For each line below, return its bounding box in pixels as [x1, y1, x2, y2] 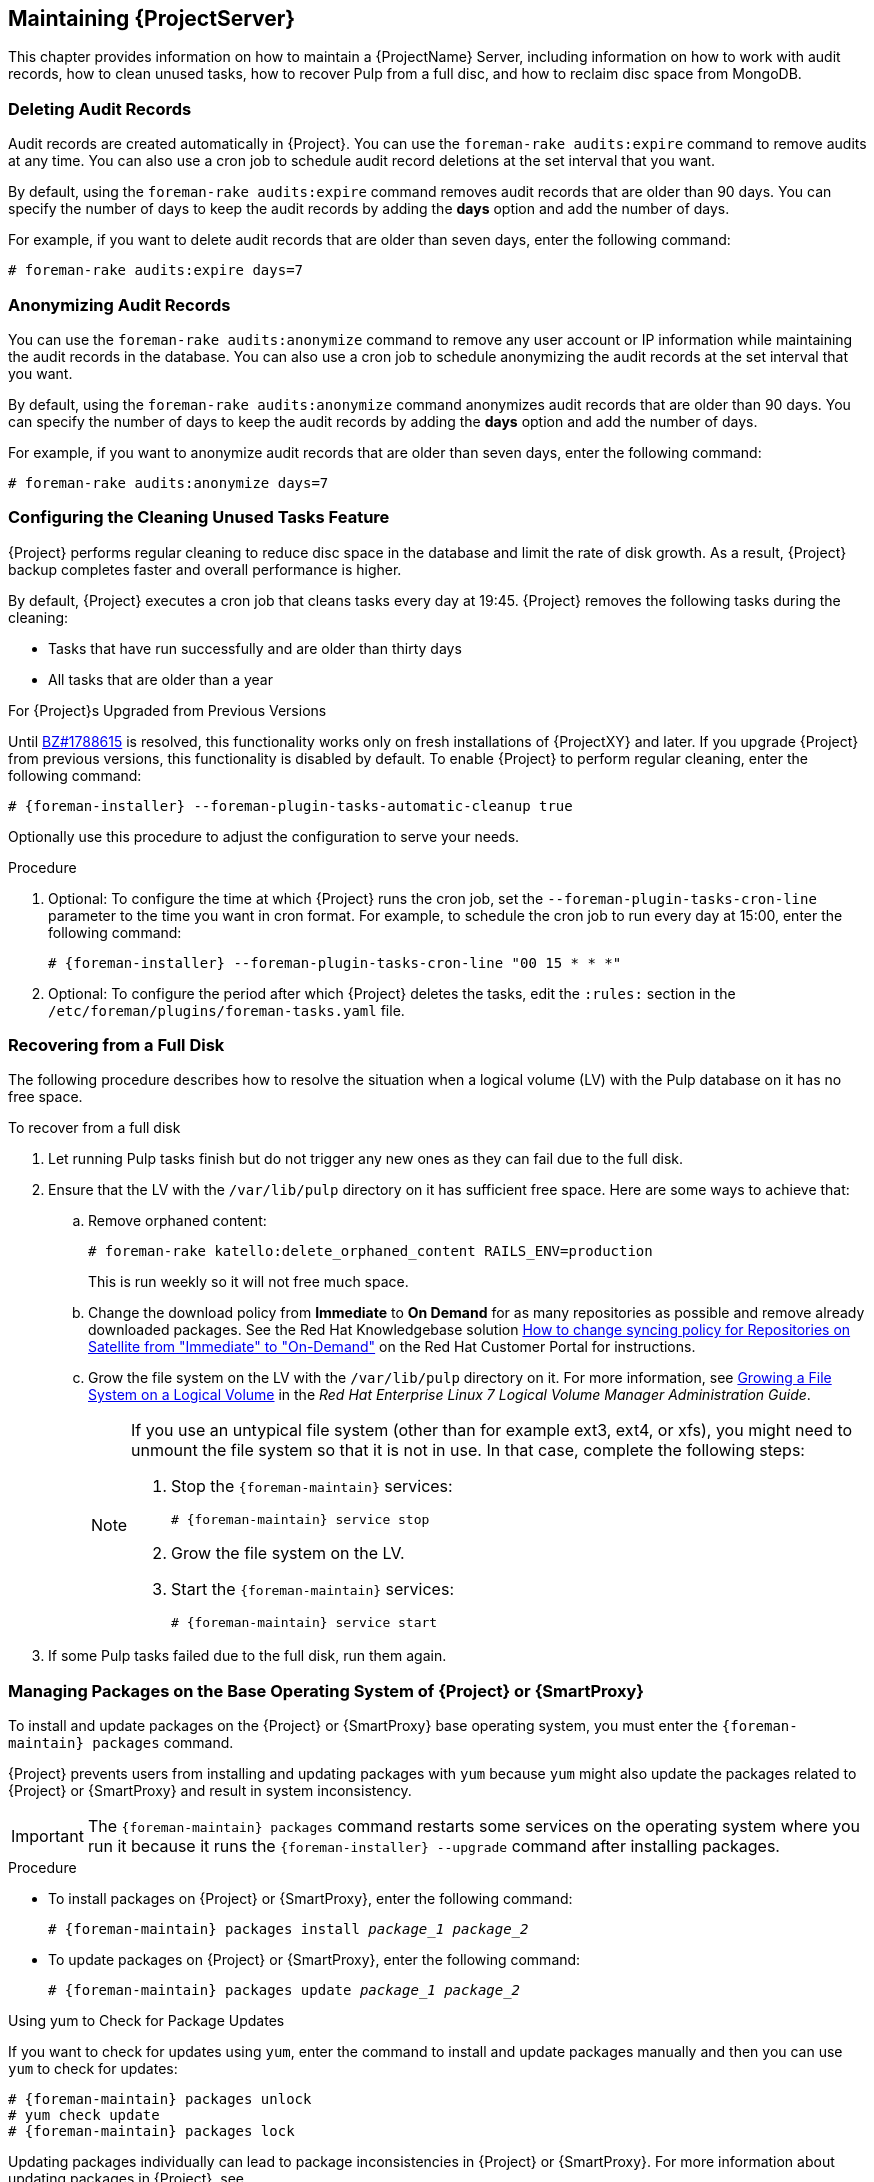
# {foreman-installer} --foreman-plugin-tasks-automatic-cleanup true [8, 797, 573, 814]
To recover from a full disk [8, 1119, 181, 1137]
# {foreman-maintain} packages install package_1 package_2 [48, 1921, 529, 1938]
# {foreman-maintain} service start [171, 1615, 438, 1631]
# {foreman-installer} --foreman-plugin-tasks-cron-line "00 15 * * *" [48, 954, 622, 971]
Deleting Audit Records [8, 98, 192, 119]
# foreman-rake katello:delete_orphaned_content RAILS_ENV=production [88, 1243, 653, 1260]
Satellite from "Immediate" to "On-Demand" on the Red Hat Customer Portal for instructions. [88, 1338, 696, 1356]
